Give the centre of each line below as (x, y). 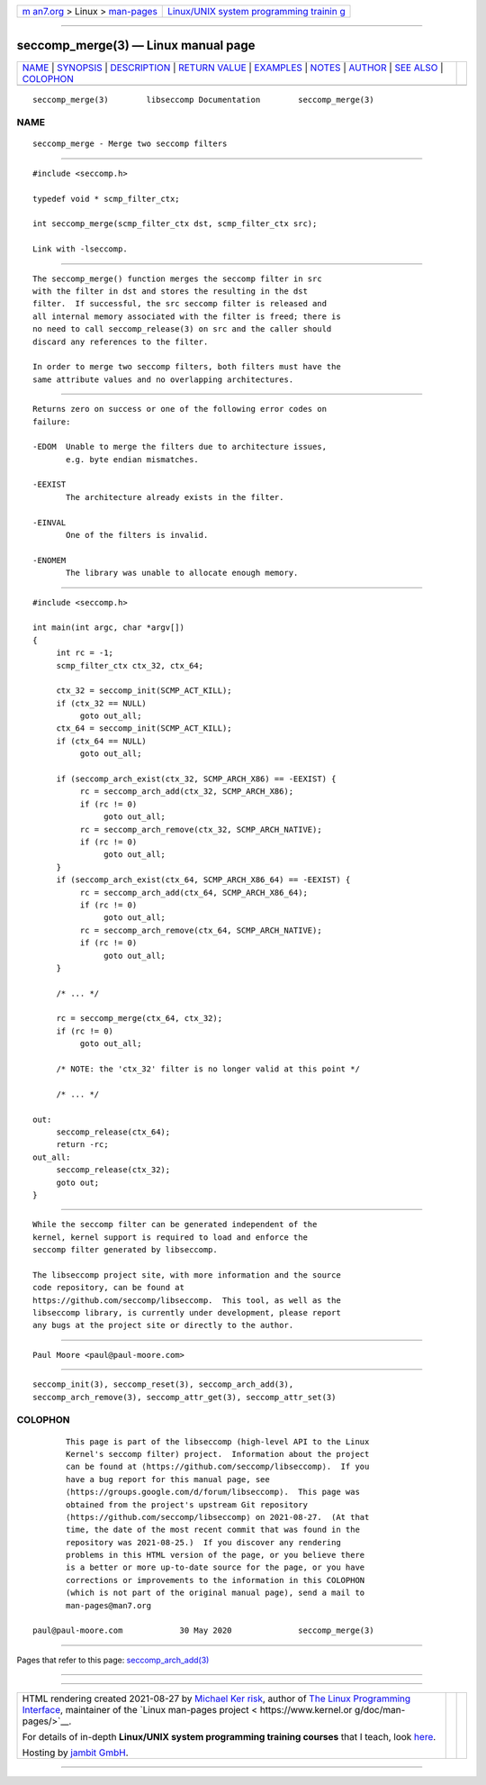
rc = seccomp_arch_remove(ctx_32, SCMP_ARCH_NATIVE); (201, 829)
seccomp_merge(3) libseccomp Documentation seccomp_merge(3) (203, 100)
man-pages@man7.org (109, 1605)
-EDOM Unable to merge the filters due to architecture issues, (180, 447)
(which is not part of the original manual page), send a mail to (216, 1593)
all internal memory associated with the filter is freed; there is (187, 316)
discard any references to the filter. (121, 342)
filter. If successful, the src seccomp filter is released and (180, 304)
